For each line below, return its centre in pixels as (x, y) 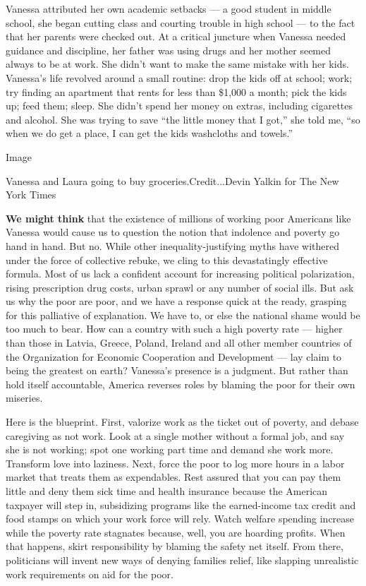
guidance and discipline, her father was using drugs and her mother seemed (169, 50)
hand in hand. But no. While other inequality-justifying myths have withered (173, 245)
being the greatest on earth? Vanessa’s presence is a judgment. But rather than (177, 370)
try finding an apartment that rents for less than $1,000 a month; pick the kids (176, 91)
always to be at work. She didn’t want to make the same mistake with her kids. (177, 64)
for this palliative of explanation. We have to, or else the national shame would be (183, 315)
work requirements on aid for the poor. (90, 574)
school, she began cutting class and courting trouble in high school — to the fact (181, 22)
